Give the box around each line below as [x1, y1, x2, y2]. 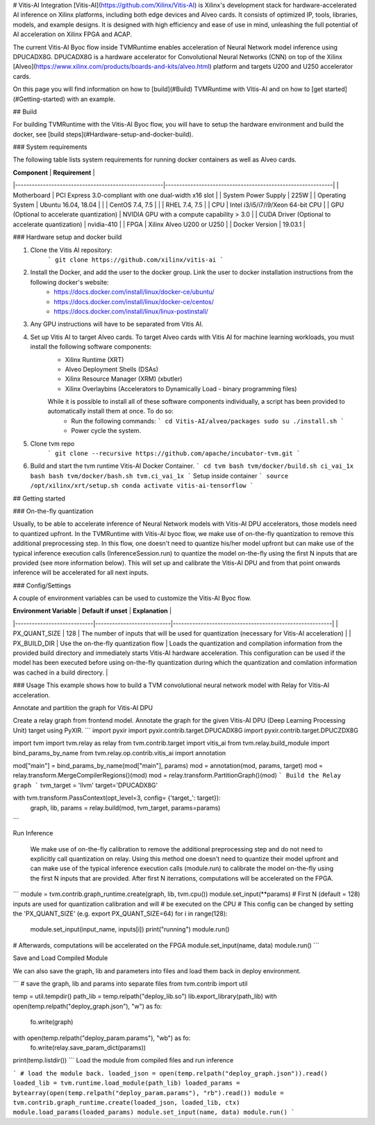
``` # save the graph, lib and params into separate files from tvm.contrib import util [12, 979, 248, 988]
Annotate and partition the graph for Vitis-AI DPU [12, 704, 153, 711]
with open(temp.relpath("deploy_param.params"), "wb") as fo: [12, 1034, 191, 1042]
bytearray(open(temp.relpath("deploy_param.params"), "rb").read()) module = [12, 1089, 284, 1096]
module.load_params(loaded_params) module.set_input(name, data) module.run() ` [12, 1108, 295, 1117]
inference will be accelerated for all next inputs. [12, 568, 149, 577]
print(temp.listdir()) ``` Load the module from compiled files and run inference [12, 1056, 234, 1064]
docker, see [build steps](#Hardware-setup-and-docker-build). [12, 129, 194, 139]
